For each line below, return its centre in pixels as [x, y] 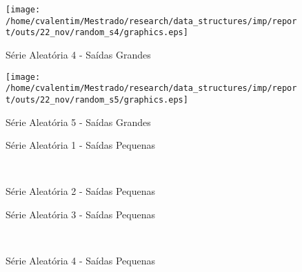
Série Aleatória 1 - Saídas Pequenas [81, 145]
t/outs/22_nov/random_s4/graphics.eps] [97, 33]
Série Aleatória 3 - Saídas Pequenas [81, 214]
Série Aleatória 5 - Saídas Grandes [78, 122]
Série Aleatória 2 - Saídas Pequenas [81, 191]
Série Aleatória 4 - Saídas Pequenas [81, 261]
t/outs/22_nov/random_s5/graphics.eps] [97, 100]
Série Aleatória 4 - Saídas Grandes [78, 54]
